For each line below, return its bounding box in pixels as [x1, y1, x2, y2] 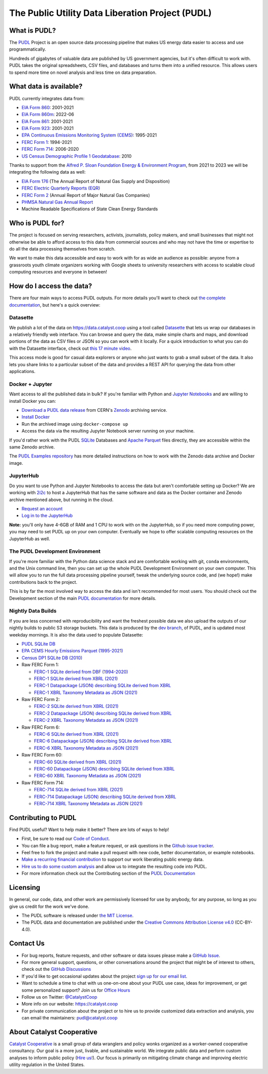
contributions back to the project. [9, 579, 77, 585]
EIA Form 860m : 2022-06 [21, 112, 74, 118]
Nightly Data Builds [9, 608, 57, 615]
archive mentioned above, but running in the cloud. [9, 497, 114, 503]
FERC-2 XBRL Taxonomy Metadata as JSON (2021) [34, 717, 138, 723]
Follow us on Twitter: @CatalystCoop [21, 994, 98, 1000]
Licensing [9, 884, 41, 892]
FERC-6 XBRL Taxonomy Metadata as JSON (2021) [34, 745, 139, 751]
